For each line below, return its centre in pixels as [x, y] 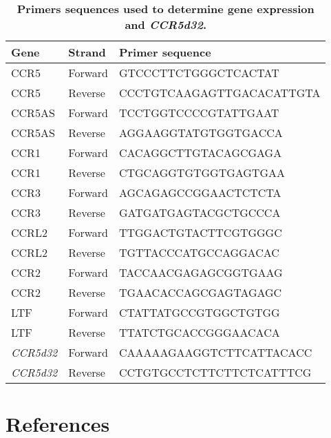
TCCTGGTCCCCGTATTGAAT [199, 113]
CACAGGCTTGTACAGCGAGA [200, 153]
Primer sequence [165, 52]
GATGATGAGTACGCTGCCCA [200, 212]
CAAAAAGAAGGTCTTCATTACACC [215, 352]
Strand [87, 52]
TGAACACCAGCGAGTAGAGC [200, 292]
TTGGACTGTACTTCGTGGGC [200, 232]
